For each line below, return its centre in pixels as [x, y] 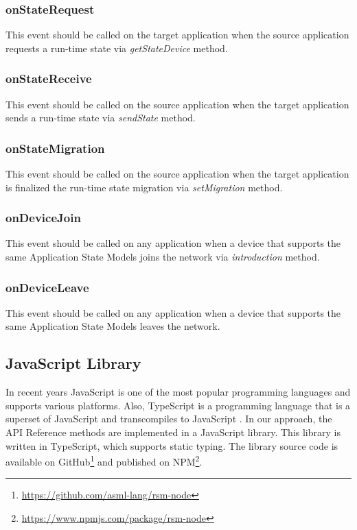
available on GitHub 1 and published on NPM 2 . [104, 460]
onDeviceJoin [43, 218]
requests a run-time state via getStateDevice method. [117, 48]
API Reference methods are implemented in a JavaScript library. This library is [173, 432]
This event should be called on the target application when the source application [177, 35]
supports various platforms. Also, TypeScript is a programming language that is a [178, 405]
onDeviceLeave [47, 287]
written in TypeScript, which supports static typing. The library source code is [172, 445]
